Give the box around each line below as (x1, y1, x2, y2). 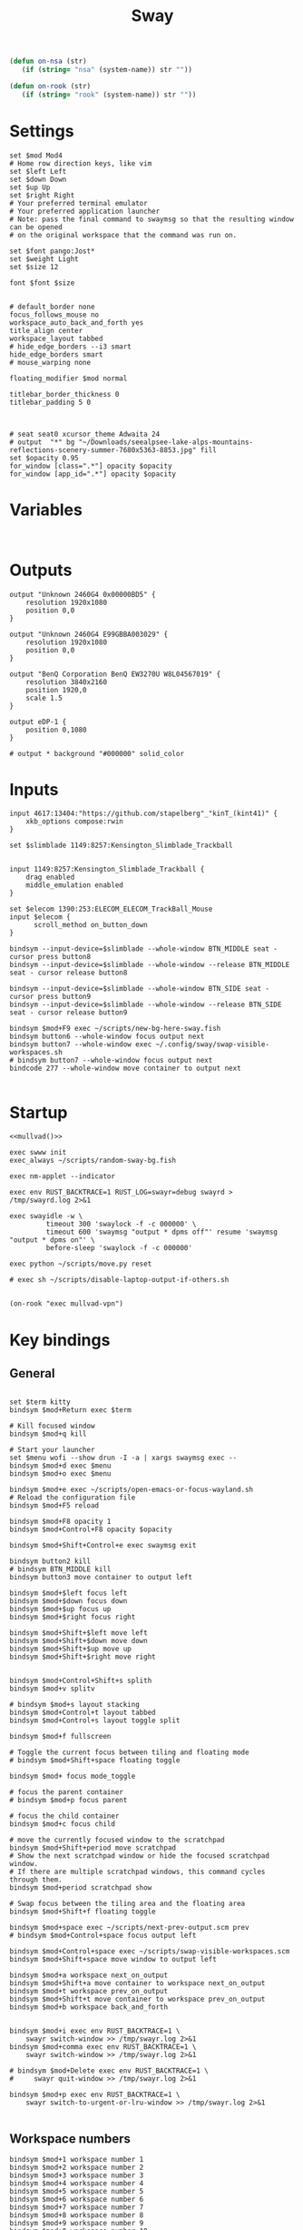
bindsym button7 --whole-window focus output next (17, 1056, 213, 1065)
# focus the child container (9, 1811, 120, 1821)
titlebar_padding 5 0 (9, 398, 92, 407)
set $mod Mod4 (9, 151, 64, 160)
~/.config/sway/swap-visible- (155, 1040, 270, 1049)
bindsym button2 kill (9, 1557, 92, 1566)
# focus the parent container (9, 1788, 124, 1797)
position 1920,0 (25, 685, 88, 694)
